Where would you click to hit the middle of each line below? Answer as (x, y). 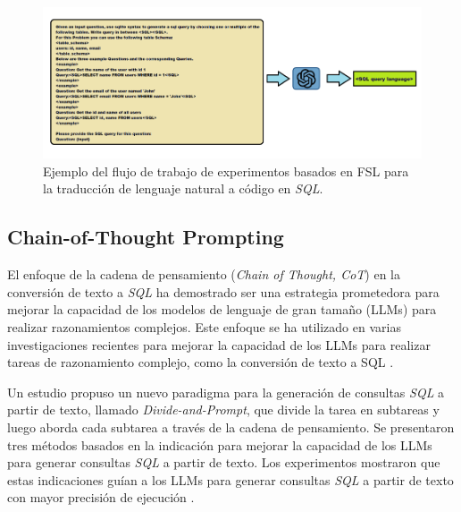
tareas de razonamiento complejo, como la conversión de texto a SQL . (201, 362)
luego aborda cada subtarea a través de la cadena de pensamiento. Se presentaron (231, 427)
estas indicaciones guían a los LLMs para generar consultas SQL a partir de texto (230, 479)
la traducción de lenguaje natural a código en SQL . (183, 188)
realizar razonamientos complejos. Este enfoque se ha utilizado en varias (204, 327)
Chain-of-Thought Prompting (146, 237)
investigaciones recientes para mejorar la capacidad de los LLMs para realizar (219, 344)
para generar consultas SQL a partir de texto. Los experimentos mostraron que (224, 462)
